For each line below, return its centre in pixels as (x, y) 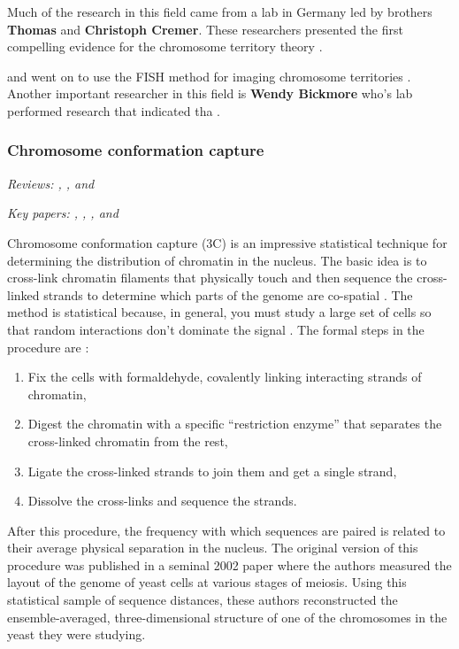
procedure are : (48, 347)
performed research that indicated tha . (114, 110)
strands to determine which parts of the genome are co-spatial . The (228, 294)
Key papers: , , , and (63, 213)
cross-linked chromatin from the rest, (128, 440)
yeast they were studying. (76, 634)
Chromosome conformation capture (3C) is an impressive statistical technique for (227, 242)
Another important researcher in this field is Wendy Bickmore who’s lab (210, 93)
